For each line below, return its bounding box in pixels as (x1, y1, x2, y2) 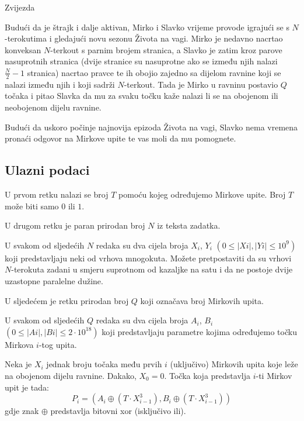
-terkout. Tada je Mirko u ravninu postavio (124, 78, 278, 90)
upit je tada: (5, 381, 49, 393)
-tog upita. (39, 338, 77, 350)
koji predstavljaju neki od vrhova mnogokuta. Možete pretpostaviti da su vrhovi (5, 251, 292, 264)
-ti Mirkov (256, 369, 292, 381)
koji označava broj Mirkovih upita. (140, 294, 264, 306)
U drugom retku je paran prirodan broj (5, 219, 145, 232)
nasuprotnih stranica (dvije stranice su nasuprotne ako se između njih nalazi (5, 55, 278, 67)
